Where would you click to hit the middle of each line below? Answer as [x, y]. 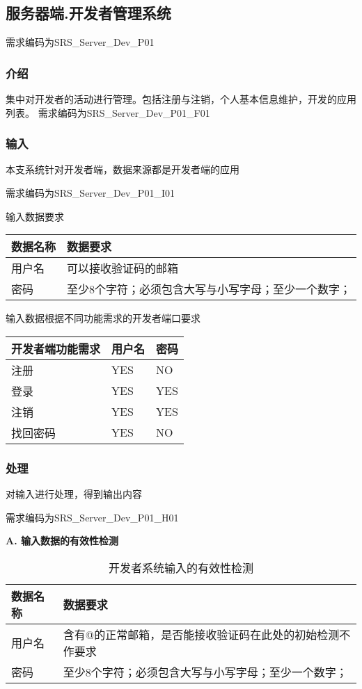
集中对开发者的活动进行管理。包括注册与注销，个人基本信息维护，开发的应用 [181, 99]
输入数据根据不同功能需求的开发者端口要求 [103, 318]
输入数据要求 [35, 216]
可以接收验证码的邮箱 [123, 268]
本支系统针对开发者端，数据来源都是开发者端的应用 [123, 169]
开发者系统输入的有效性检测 [181, 567]
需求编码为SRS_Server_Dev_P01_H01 [92, 517]
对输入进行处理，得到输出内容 [74, 494]
